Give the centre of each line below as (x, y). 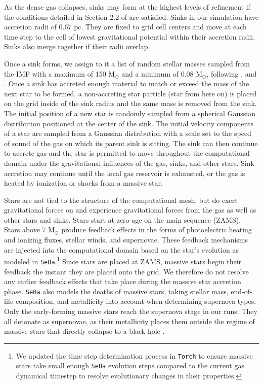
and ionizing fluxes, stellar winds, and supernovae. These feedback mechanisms (126, 240)
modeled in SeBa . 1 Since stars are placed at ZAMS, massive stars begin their (123, 260)
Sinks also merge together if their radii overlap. (77, 46)
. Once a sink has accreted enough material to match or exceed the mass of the (127, 83)
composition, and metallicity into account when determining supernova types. (136, 301)
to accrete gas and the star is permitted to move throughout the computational (127, 153)
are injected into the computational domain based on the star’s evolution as (121, 249)
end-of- (242, 291)
